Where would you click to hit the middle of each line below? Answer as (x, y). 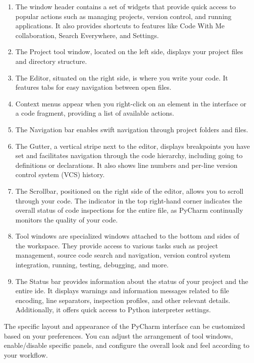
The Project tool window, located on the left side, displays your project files (129, 51)
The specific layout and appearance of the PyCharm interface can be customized (125, 326)
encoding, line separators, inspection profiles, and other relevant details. (123, 300)
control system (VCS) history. (60, 174)
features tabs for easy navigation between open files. (93, 87)
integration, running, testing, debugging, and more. (92, 265)
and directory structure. (51, 61)
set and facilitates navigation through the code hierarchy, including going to (129, 155)
